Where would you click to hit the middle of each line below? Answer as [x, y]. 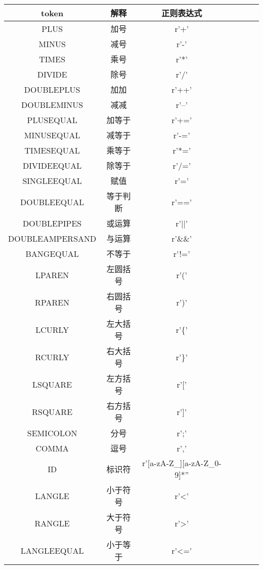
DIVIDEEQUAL [52, 165]
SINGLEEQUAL [52, 180]
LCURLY [52, 329]
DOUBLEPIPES [52, 223]
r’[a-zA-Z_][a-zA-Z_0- [182, 463]
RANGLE [52, 523]
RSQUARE [52, 411]
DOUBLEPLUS [52, 89]
